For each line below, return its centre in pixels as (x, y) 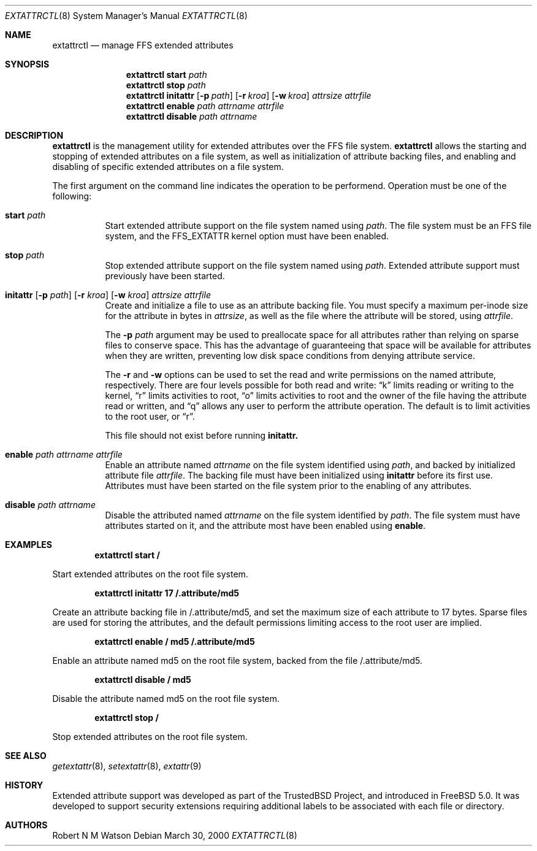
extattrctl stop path (166, 85)
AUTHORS (26, 825)
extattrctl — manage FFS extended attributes (143, 45)
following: (72, 196)
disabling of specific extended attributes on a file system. (168, 167)
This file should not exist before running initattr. (202, 435)
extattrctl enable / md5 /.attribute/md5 (175, 641)
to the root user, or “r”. (150, 416)
